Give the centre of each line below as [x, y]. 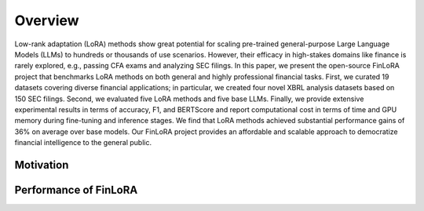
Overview [47, 20]
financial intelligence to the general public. [83, 143]
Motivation [42, 165]
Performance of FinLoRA [76, 189]
